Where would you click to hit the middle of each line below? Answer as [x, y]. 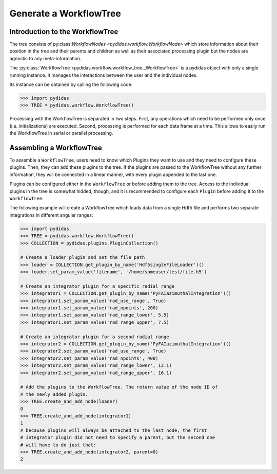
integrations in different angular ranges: [51, 215]
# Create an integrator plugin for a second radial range [95, 337]
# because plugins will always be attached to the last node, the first [114, 430]
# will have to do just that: [58, 445]
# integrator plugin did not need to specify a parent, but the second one [118, 438]
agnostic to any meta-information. [45, 58]
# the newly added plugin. [54, 394]
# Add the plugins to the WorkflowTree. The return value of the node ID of [119, 387]
